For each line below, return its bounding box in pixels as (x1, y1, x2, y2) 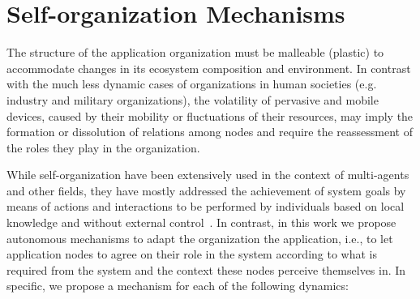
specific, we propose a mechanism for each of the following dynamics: (6, 277, 349, 294)
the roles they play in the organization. (6, 139, 200, 156)
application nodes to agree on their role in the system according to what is (6, 246, 378, 263)
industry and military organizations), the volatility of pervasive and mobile (6, 91, 379, 108)
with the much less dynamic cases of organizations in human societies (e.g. (6, 75, 377, 92)
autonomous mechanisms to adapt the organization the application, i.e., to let (6, 229, 393, 246)
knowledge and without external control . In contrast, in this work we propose (6, 214, 396, 231)
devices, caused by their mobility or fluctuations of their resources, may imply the (6, 107, 414, 124)
